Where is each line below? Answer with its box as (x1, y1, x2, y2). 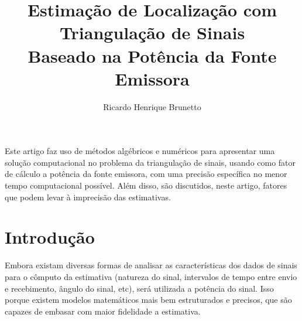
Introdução (5, 225, 95, 249)
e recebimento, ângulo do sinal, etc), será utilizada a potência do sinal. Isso (5, 282, 274, 294)
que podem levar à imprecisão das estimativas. (5, 190, 171, 203)
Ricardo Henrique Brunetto (103, 100, 201, 112)
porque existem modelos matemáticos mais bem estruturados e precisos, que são (5, 293, 292, 306)
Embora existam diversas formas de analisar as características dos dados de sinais (5, 259, 297, 271)
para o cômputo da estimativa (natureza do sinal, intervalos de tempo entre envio (5, 270, 297, 282)
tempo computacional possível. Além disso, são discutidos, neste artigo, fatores (5, 179, 287, 192)
